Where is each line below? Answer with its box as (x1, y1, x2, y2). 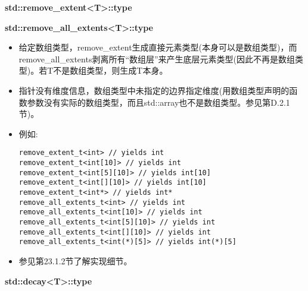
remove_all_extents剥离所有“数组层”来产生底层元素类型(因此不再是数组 (18, 52, 295, 65)
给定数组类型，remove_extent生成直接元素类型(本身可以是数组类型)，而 (18, 41, 297, 53)
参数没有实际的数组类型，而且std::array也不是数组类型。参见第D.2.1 (27, 96, 290, 108)
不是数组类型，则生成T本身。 (53, 64, 168, 77)
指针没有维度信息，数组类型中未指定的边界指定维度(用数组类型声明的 (18, 84, 290, 96)
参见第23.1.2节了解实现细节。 (18, 254, 132, 267)
